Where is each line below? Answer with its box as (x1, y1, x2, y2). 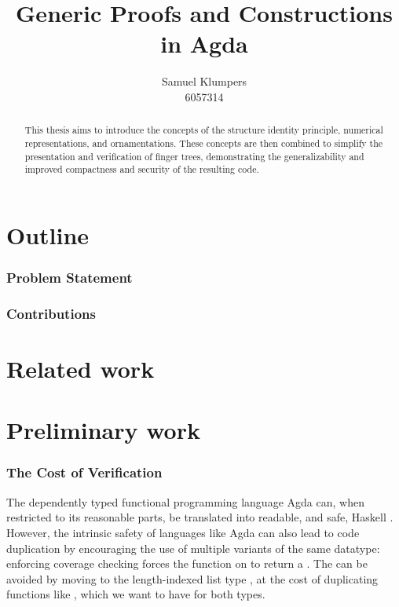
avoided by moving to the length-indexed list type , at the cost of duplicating (6, 570, 379, 587)
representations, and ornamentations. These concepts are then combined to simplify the (24, 136, 383, 149)
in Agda (160, 27, 248, 60)
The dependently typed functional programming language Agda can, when (6, 493, 364, 510)
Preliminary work (6, 414, 200, 446)
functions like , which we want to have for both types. (6, 586, 265, 602)
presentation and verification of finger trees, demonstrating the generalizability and (24, 149, 364, 163)
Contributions (6, 303, 96, 323)
